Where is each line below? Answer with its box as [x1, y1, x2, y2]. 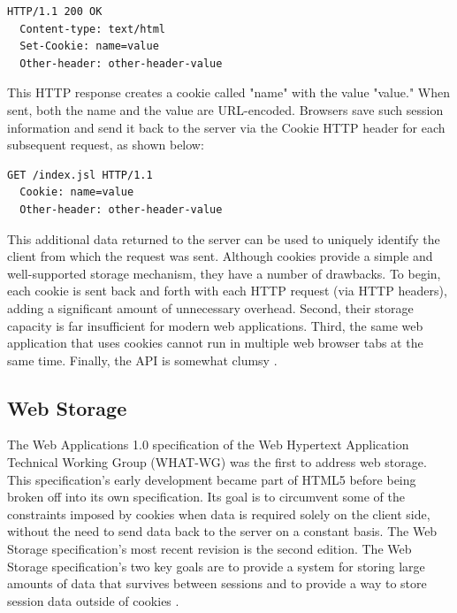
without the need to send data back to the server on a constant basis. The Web [7, 522, 438, 540]
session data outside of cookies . [7, 591, 179, 609]
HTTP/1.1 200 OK [7, 5, 103, 18]
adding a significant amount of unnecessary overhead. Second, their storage [7, 298, 414, 317]
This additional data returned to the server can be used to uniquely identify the [7, 229, 440, 248]
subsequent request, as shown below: [7, 135, 204, 154]
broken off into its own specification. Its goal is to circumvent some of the [7, 487, 405, 506]
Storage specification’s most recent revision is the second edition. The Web [7, 540, 412, 558]
